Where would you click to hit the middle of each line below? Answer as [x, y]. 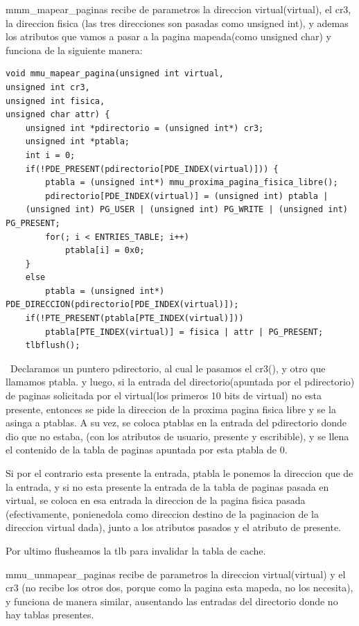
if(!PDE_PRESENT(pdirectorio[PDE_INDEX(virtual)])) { [152, 169]
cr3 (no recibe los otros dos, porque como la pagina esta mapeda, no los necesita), [179, 588]
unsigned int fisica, [55, 101]
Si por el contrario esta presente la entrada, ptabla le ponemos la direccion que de [179, 473]
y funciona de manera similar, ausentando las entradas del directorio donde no [172, 601]
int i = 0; [50, 155]
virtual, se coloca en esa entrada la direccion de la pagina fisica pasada [156, 500]
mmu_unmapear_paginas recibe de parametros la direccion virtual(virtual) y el [176, 574]
